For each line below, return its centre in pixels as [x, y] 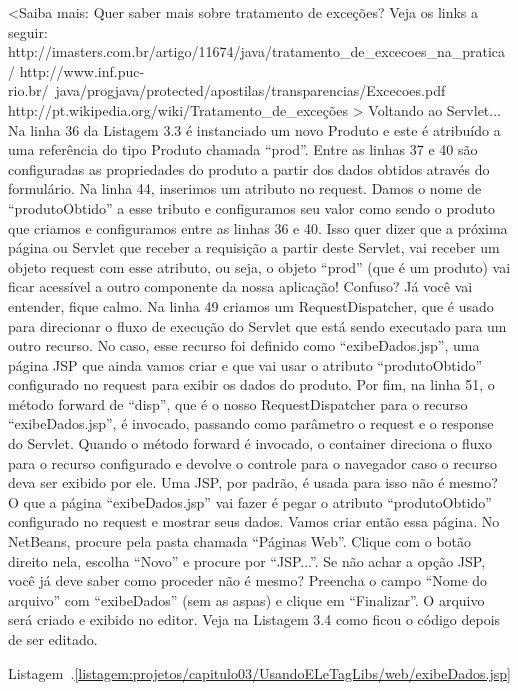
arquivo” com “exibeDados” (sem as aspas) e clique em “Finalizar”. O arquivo [246, 599]
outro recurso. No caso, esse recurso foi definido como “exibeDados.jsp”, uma [244, 345]
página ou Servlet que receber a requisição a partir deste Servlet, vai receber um [254, 247]
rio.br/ [28, 90]
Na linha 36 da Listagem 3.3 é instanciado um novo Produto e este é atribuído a [254, 129]
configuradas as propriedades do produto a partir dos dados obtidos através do [249, 168]
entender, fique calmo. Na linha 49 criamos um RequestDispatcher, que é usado [251, 305]
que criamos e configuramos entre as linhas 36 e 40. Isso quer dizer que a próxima [258, 227]
